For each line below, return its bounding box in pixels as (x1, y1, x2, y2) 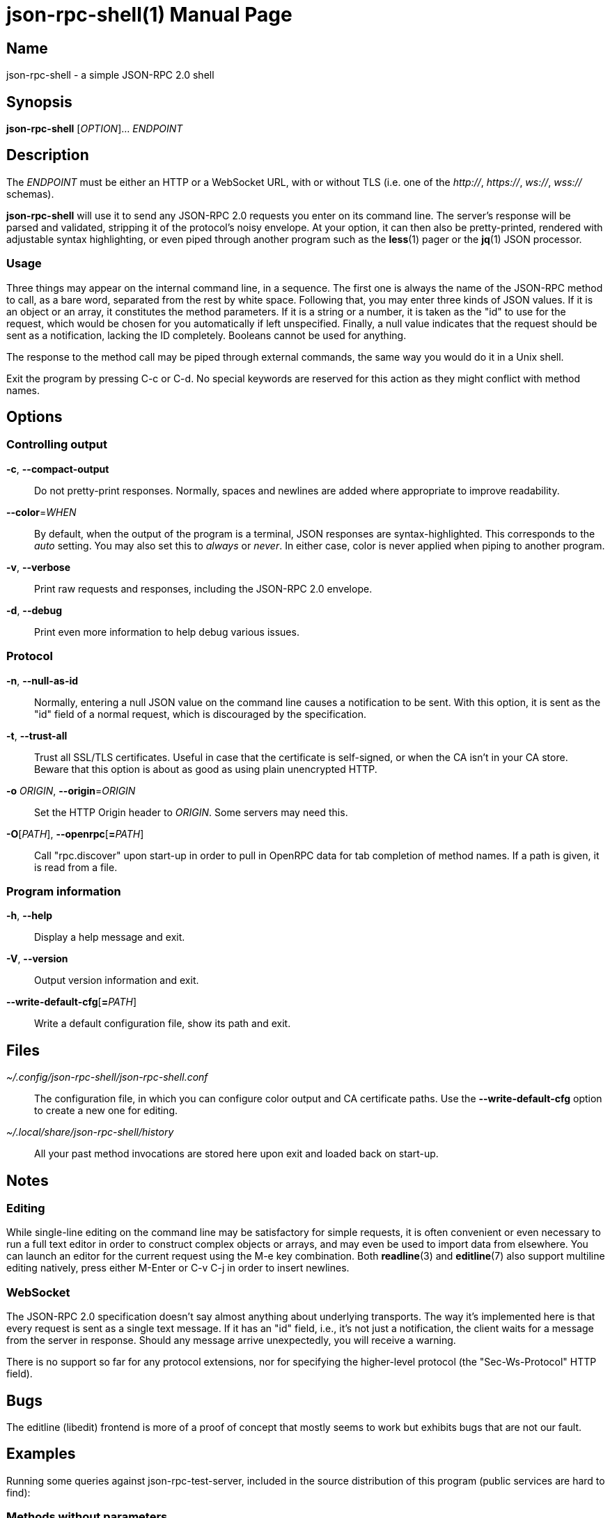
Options (6, 408, 63, 426)
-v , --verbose (6, 561, 71, 573)
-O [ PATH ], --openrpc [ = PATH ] (6, 827, 144, 840)
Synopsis (6, 93, 72, 111)
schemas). (6, 187, 54, 200)
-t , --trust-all (6, 729, 68, 742)
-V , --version (6, 953, 68, 965)
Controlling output (6, 437, 107, 452)
